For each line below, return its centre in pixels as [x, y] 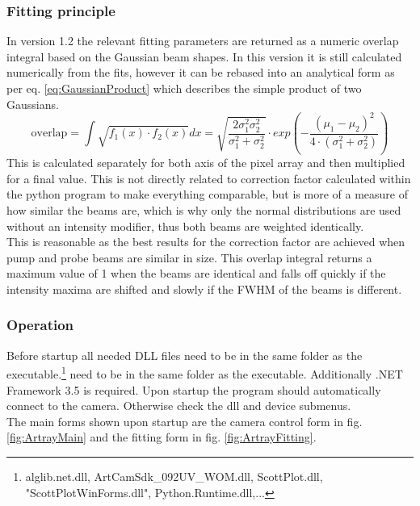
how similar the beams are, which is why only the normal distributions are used [204, 209]
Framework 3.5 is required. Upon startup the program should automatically [194, 389]
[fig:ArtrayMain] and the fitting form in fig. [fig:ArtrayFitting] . [162, 437]
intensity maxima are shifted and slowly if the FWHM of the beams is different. [204, 289]
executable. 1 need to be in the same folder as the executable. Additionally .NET [205, 372]
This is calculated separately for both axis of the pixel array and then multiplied [206, 163]
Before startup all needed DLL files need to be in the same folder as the [185, 355]
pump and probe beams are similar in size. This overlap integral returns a [189, 257]
